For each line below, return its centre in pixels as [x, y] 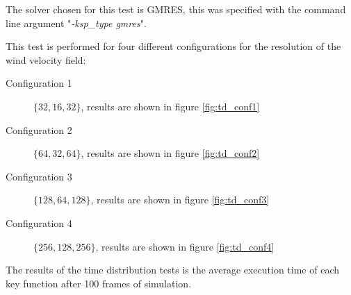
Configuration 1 [39, 83]
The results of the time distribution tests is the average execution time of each [173, 270]
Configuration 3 [39, 176]
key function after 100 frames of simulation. [99, 283]
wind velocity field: [46, 59]
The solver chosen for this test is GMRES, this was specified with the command [176, 9]
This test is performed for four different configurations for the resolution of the [173, 46]
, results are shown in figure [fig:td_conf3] [180, 200]
